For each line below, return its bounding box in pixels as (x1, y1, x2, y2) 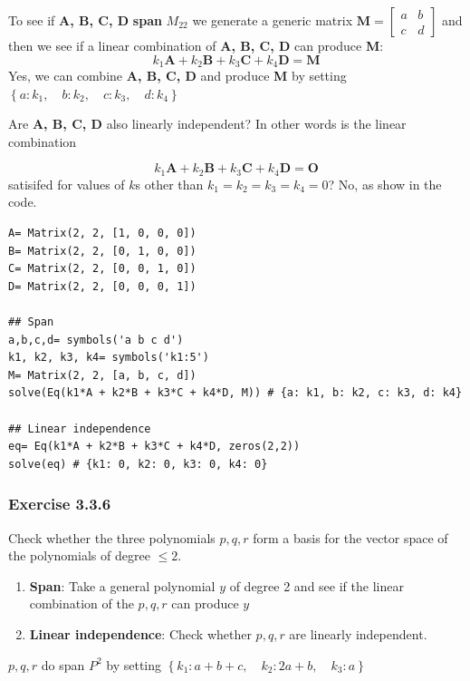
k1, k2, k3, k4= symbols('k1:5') (8, 351, 209, 365)
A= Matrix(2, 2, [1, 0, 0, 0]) (8, 227, 197, 240)
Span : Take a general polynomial (29, 576, 216, 595)
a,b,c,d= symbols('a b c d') (8, 333, 184, 346)
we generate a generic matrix (192, 11, 353, 29)
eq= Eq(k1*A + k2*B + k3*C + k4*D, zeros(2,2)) (8, 440, 301, 453)
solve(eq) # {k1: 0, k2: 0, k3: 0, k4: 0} (8, 457, 268, 471)
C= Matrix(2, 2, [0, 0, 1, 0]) (8, 262, 197, 276)
